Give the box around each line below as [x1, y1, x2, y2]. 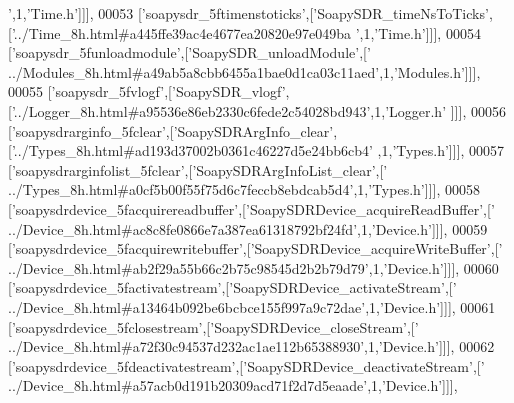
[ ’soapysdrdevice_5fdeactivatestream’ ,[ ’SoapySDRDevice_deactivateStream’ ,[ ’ [8, 355, 485, 376]
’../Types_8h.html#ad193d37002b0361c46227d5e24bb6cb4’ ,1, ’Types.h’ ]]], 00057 [11, 140, 505, 161]
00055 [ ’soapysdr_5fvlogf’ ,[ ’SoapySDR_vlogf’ [8, 81, 286, 102]
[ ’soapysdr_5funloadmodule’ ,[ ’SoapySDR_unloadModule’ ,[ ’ [8, 42, 371, 63]
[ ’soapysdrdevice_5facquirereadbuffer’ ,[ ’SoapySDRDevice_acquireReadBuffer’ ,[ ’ [8, 198, 495, 219]
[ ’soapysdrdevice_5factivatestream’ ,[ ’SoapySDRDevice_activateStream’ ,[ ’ [8, 277, 457, 298]
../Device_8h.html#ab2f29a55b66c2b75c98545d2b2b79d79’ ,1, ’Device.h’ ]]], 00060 [8, 257, 499, 278]
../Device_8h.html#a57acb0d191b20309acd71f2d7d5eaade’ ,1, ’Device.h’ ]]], [8, 375, 458, 396]
